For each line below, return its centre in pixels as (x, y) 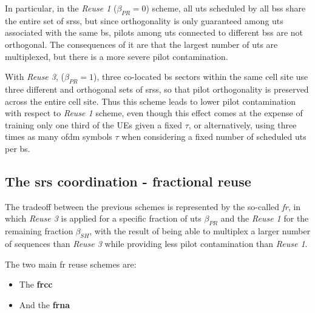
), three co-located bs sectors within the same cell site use (201, 77)
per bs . (18, 148)
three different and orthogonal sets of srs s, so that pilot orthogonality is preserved (157, 89)
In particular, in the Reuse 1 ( (61, 8)
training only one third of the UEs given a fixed (94, 124)
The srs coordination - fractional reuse (128, 181)
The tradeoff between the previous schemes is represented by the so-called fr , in (153, 206)
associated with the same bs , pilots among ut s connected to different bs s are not (154, 32)
